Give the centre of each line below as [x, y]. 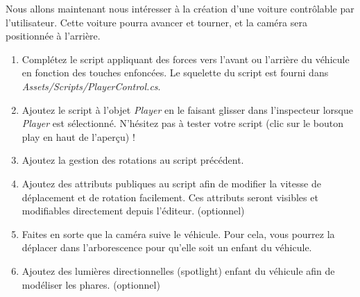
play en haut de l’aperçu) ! [78, 136]
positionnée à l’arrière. [53, 36]
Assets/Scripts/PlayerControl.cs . [91, 86]
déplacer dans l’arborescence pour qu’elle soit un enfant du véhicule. [167, 247]
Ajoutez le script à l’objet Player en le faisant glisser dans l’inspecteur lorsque [187, 109]
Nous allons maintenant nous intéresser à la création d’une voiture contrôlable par [180, 8]
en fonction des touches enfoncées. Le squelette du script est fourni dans [175, 73]
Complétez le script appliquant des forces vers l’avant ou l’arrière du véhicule [186, 59]
